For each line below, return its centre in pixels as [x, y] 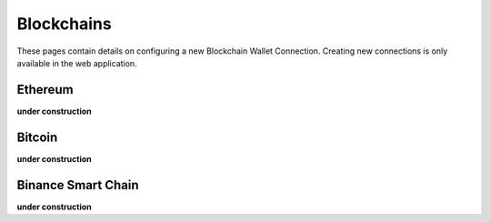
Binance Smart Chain [78, 185]
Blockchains [65, 24]
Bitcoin [37, 137]
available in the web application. [77, 63]
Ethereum [45, 90]
